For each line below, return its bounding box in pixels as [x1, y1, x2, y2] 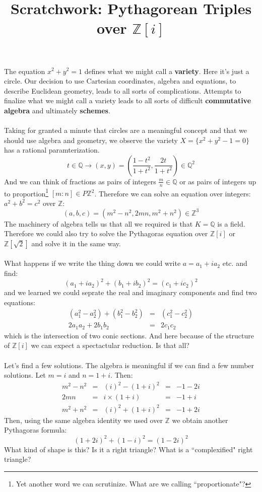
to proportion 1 [4, 186, 49, 198]
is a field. [217, 218, 245, 229]
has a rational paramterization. [4, 145, 100, 155]
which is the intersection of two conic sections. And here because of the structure [4, 330, 254, 340]
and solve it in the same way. [31, 238, 121, 248]
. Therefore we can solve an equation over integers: [94, 188, 251, 198]
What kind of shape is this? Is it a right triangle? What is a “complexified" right [4, 444, 253, 454]
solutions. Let [4, 370, 46, 380]
